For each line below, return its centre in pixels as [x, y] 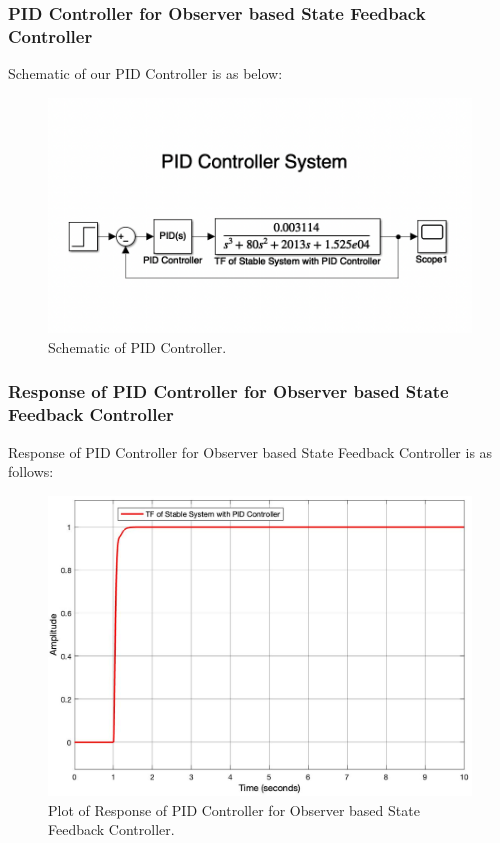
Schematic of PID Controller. [137, 346]
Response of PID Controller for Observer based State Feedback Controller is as [250, 451]
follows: [31, 471]
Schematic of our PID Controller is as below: [145, 73]
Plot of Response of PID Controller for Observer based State [234, 809]
